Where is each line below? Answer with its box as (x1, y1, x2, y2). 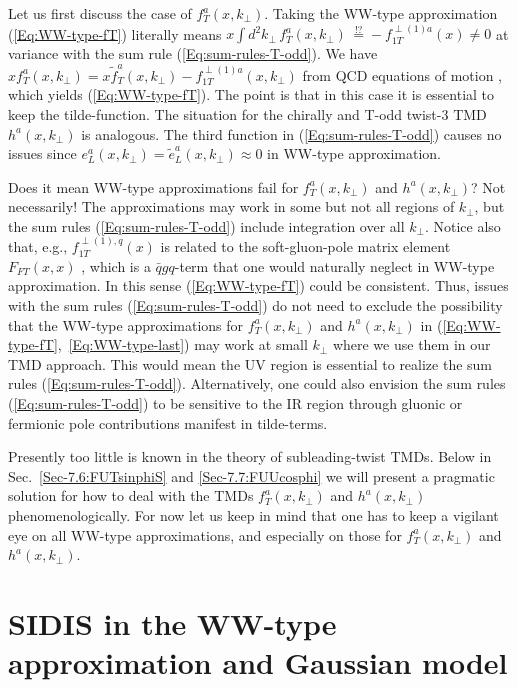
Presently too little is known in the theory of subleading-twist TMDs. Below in (8, 446, 492, 467)
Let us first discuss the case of (8, 3, 192, 23)
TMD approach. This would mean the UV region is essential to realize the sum (8, 353, 493, 374)
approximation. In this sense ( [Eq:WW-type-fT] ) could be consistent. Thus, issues (8, 275, 509, 296)
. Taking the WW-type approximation (264, 3, 498, 23)
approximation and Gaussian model (8, 642, 508, 683)
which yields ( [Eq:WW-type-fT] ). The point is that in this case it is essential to (8, 84, 495, 105)
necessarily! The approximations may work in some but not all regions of (8, 196, 455, 217)
